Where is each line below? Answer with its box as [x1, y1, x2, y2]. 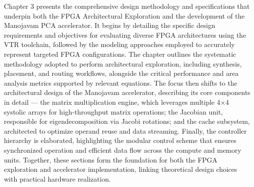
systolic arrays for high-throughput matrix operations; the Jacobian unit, [4, 106, 223, 117]
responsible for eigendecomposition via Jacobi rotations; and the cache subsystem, [4, 116, 250, 126]
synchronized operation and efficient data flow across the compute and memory [4, 144, 241, 155]
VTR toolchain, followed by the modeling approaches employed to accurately [4, 39, 235, 49]
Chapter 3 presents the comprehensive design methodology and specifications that [4, 1, 250, 11]
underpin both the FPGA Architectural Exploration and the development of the [4, 10, 245, 21]
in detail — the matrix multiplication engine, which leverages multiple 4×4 [4, 96, 229, 107]
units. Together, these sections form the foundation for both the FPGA [4, 154, 218, 164]
